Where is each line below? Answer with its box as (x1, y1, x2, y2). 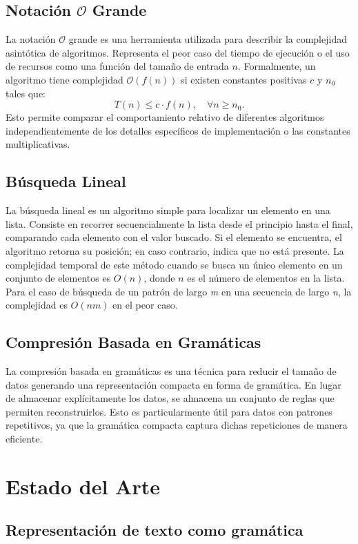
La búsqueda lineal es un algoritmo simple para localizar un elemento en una (6, 203, 330, 217)
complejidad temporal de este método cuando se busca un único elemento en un (6, 257, 343, 271)
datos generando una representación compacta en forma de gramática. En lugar (6, 377, 341, 391)
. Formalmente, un (237, 59, 316, 73)
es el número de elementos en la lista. (187, 271, 345, 285)
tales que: (6, 86, 46, 100)
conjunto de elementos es (6, 271, 111, 285)
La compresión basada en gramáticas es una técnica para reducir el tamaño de (6, 364, 337, 378)
